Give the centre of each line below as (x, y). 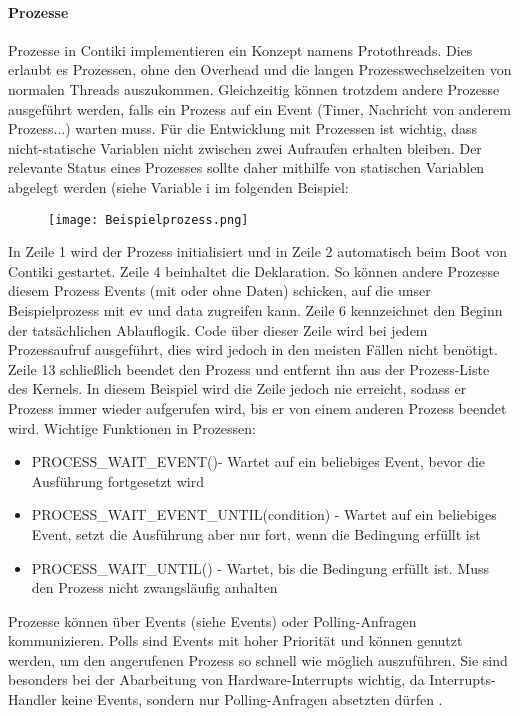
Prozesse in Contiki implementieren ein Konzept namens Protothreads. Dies (240, 49)
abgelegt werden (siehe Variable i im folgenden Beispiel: (178, 186)
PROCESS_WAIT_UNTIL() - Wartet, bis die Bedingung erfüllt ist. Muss (260, 567)
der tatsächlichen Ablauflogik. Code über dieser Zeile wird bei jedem (218, 329)
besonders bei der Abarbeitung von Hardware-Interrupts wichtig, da (216, 679)
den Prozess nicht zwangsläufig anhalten (154, 587)
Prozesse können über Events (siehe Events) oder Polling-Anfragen (212, 620)
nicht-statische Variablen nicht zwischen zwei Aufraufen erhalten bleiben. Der (245, 147)
